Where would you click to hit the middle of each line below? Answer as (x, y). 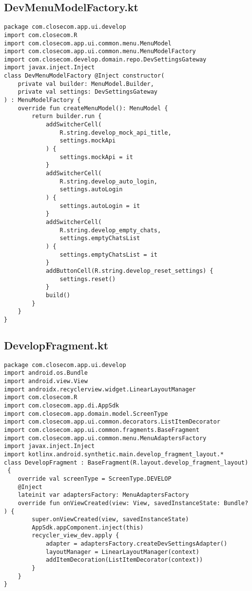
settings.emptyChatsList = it (108, 255)
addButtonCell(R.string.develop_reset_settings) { (129, 271)
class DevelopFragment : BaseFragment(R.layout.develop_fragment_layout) (126, 462)
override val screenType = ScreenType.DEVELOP (95, 479)
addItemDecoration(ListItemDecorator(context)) (124, 560)
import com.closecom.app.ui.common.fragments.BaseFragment (102, 430)
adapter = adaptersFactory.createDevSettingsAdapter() (136, 544)
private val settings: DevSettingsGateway (87, 92)
